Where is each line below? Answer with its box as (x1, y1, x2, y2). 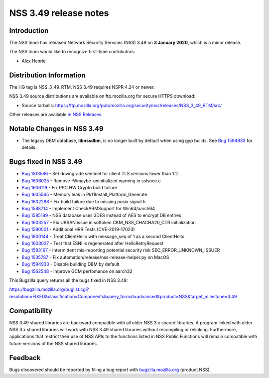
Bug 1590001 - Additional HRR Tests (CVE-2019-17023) (21, 227, 135, 233)
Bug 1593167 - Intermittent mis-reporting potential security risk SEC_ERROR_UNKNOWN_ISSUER (21, 247, 220, 253)
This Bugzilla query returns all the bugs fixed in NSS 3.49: (9, 277, 128, 283)
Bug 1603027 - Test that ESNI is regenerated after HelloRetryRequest (21, 241, 164, 247)
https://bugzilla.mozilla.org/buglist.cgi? (9, 286, 89, 292)
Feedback (9, 354, 41, 362)
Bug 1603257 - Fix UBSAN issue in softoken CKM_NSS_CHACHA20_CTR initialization (21, 219, 196, 225)
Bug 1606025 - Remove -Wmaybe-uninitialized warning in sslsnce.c (21, 177, 161, 184)
